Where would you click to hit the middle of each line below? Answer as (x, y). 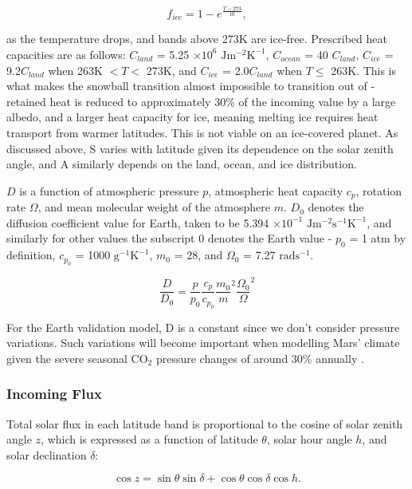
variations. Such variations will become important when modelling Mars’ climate (203, 343)
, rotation (379, 190)
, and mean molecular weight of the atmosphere (154, 207)
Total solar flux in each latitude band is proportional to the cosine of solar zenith (205, 423)
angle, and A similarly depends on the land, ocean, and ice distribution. (182, 164)
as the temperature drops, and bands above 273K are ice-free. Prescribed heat (197, 39)
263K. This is (364, 70)
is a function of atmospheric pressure (109, 190)
